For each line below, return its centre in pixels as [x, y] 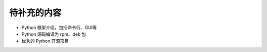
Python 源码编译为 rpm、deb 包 [54, 34]
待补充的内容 [35, 13]
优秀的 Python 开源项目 [45, 41]
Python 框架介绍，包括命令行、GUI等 [59, 27]
